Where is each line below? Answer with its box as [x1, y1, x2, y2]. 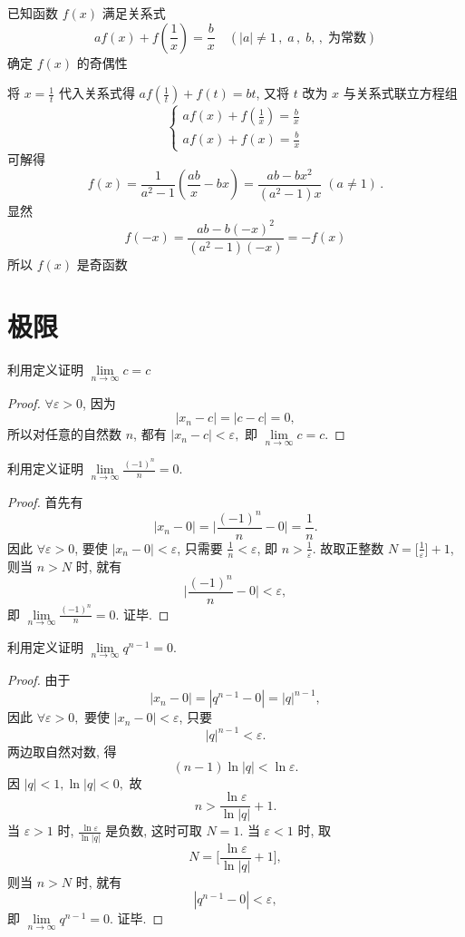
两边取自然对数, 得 [7, 742, 117, 761]
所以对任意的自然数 [7, 425, 121, 444]
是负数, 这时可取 [105, 821, 202, 840]
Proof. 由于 [7, 669, 71, 688]
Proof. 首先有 [7, 492, 83, 511]
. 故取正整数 [312, 538, 384, 557]
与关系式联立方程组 [343, 83, 458, 102]
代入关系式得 [58, 83, 135, 102]
